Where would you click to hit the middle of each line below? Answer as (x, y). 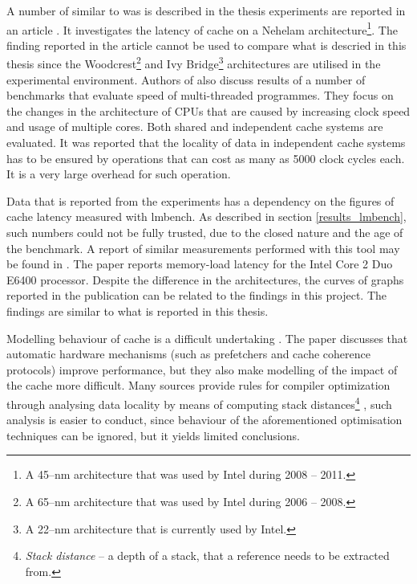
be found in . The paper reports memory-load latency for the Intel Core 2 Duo (200, 264)
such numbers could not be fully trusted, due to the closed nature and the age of (205, 233)
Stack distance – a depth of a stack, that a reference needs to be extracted (207, 555)
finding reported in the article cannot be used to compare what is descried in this (206, 45)
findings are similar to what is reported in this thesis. (138, 311)
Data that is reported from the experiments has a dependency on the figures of (200, 200)
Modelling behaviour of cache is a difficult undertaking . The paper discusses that (207, 338)
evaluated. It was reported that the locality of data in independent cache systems (206, 143)
